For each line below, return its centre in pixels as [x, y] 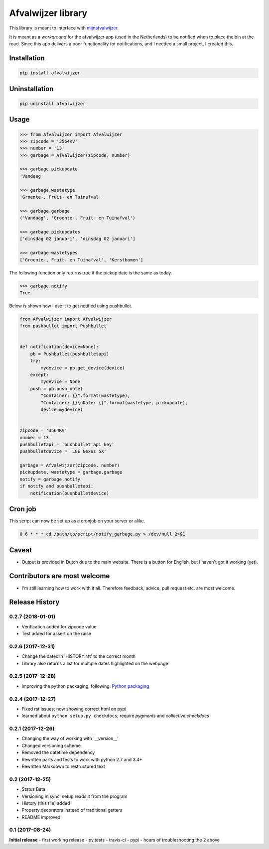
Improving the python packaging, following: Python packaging [85, 686]
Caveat [21, 550]
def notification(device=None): [59, 347]
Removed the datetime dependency [58, 752]
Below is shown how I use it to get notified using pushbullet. [71, 306]
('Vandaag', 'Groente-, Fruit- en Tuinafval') [77, 218]
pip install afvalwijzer [50, 73]
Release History [34, 602]
